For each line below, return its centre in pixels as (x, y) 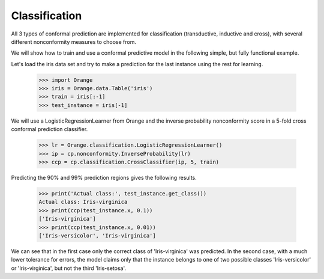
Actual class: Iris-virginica (83, 202)
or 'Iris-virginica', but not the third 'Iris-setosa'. (68, 268)
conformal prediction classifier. (49, 129)
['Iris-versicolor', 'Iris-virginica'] (97, 235)
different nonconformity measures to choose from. (73, 41)
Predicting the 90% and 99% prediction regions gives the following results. (104, 178)
